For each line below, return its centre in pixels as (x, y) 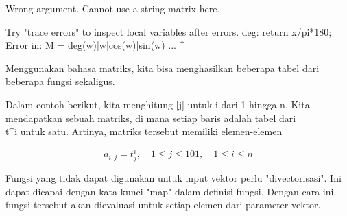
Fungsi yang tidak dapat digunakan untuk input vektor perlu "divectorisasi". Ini (173, 177)
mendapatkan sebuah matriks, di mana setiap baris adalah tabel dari (151, 118)
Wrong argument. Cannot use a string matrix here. (113, 8)
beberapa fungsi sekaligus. (60, 81)
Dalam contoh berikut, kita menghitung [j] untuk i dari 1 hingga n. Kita (158, 104)
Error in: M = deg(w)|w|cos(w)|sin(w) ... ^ (95, 45)
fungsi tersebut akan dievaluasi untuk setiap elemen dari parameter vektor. (163, 205)
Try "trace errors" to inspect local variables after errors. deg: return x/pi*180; (169, 31)
